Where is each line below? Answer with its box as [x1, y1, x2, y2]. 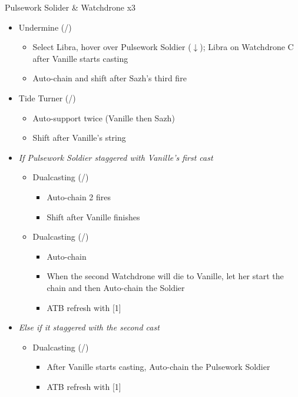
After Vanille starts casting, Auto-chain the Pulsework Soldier [47, 360, 270, 373]
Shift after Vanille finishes [47, 210, 140, 223]
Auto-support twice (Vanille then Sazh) [32, 111, 175, 124]
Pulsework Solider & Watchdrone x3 [5, 1, 136, 13]
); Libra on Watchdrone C [200, 41, 294, 53]
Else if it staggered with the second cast [18, 321, 160, 333]
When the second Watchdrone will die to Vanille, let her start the [47, 270, 284, 282]
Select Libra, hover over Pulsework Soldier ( [32, 41, 191, 53]
